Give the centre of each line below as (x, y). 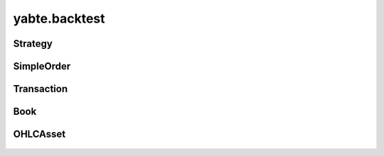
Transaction (41, 89)
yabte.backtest (59, 18)
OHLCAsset (39, 134)
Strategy (33, 44)
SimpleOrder (42, 66)
